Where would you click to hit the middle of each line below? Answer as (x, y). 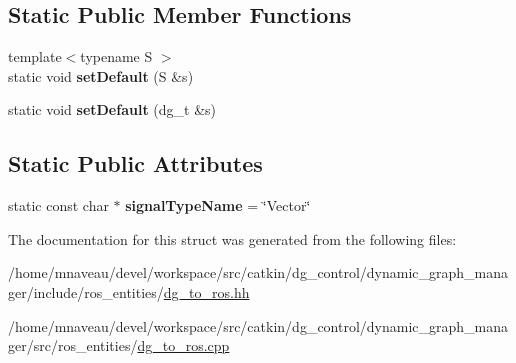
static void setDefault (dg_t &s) (112, 109)
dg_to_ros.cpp (183, 345)
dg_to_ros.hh (206, 291)
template (35, 56)
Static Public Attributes (135, 163)
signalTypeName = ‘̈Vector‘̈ (218, 205)
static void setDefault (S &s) (101, 75)
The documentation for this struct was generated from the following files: (232, 238)
